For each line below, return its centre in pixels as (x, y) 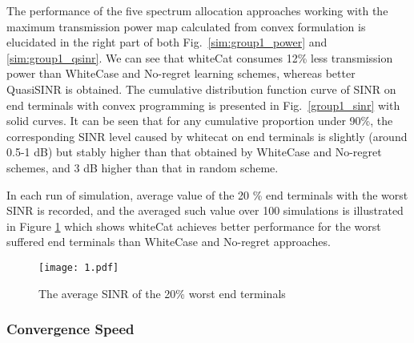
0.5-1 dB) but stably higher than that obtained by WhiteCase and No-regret (194, 152)
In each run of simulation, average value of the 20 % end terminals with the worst (207, 194)
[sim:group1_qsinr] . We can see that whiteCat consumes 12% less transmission (200, 57)
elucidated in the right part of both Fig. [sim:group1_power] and (167, 42)
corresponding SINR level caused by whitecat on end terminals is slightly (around (207, 136)
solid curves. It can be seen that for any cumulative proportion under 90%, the (200, 121)
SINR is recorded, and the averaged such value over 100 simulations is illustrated (205, 210)
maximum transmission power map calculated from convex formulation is (186, 26)
